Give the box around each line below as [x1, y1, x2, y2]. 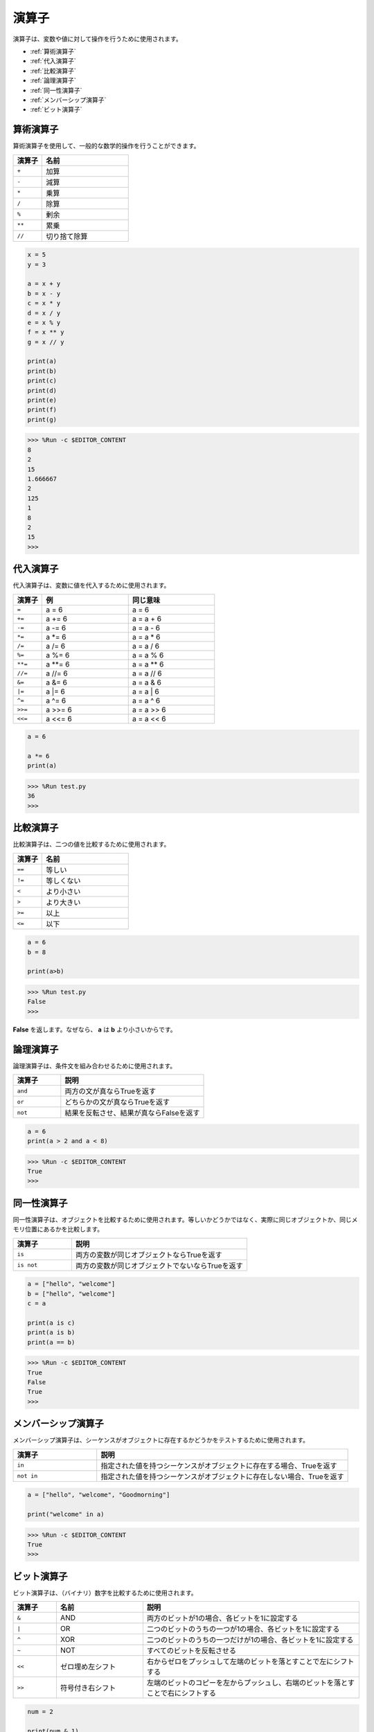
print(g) [27, 416, 57, 423]
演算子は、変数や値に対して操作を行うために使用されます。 [12, 35, 183, 43]
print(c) [27, 377, 57, 385]
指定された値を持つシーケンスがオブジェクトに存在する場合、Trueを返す [100, 1460, 337, 1470]
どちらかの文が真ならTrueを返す [64, 1097, 170, 1106]
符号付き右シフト [60, 1684, 116, 1693]
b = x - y [27, 290, 61, 297]
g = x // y [27, 338, 64, 346]
